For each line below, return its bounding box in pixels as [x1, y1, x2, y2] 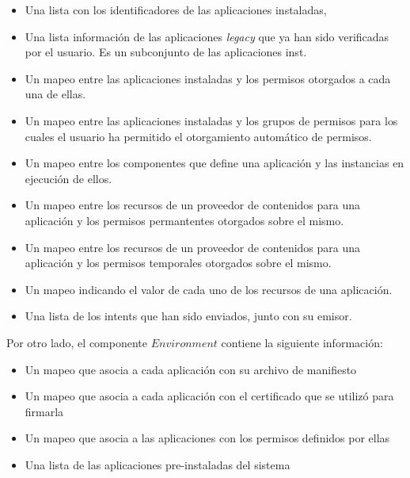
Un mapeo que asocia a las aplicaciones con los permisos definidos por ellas [25, 430, 390, 446]
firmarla [25, 403, 64, 419]
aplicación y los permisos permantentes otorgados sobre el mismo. [25, 212, 344, 228]
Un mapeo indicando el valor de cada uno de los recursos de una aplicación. [25, 281, 393, 297]
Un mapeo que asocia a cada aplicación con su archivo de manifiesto [25, 361, 357, 377]
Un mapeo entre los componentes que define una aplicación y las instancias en [25, 155, 404, 171]
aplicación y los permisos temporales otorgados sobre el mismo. [25, 254, 332, 271]
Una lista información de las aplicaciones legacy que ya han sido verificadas [25, 28, 389, 44]
